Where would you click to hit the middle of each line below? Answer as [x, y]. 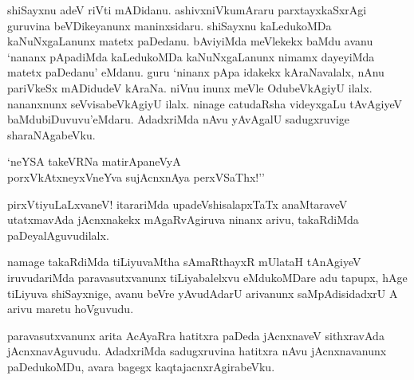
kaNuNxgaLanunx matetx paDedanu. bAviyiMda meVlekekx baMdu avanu [190, 41]
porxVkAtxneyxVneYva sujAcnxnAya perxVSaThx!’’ [136, 176]
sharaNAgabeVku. [51, 134]
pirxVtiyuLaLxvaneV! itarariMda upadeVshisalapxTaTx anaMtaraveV [177, 204]
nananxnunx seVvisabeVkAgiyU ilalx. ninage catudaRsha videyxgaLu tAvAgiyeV [205, 103]
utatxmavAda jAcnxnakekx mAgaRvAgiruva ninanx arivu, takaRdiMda [183, 219]
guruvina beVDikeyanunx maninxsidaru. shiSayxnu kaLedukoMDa [170, 25]
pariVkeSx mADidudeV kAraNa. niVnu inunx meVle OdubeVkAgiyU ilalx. [190, 87]
